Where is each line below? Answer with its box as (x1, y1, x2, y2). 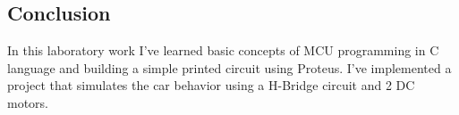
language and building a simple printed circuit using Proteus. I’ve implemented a (7, 58, 452, 77)
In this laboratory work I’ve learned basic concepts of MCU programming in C (7, 41, 439, 60)
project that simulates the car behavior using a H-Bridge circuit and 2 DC (7, 76, 415, 94)
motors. (7, 93, 49, 111)
